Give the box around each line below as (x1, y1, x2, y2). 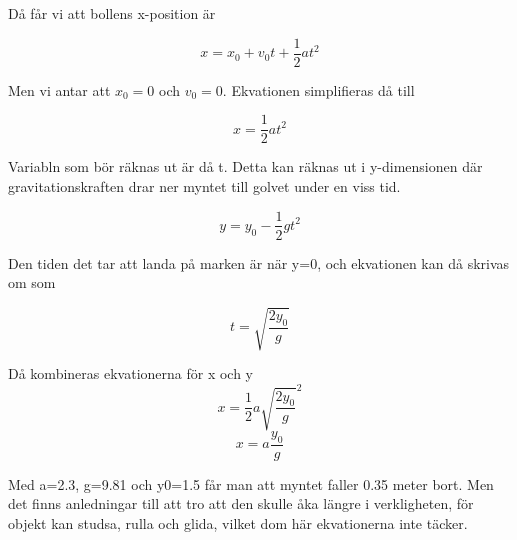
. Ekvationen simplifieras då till (222, 79, 415, 100)
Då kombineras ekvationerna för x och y (8, 363, 253, 384)
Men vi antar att (8, 79, 111, 100)
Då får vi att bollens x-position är (8, 3, 216, 23)
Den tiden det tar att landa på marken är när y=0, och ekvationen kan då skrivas (8, 252, 510, 273)
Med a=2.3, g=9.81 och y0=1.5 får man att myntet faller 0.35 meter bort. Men (8, 473, 494, 494)
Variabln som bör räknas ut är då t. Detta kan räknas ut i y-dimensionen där (8, 156, 483, 177)
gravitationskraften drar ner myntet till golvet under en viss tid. (8, 175, 401, 196)
